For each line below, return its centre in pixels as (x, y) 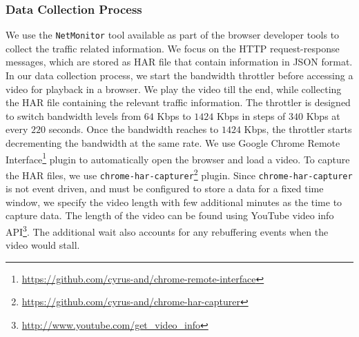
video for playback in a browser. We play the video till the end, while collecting (174, 89)
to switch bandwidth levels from (74, 115)
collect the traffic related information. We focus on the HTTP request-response (173, 48)
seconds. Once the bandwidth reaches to (134, 129)
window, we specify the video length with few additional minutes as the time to (174, 202)
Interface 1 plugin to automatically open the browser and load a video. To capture (178, 158)
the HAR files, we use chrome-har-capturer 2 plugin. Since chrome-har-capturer (179, 174)
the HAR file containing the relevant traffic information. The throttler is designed (178, 102)
